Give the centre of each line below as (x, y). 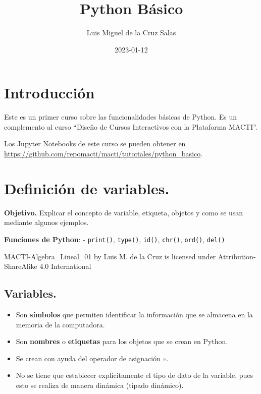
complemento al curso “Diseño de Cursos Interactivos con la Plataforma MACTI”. (131, 126)
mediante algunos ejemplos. (46, 222)
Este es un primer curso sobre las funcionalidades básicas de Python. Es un (121, 117)
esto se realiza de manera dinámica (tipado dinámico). (100, 385)
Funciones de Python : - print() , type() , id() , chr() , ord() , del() (115, 239)
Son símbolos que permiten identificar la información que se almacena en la (134, 314)
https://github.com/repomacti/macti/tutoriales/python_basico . (103, 154)
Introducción (49, 93)
